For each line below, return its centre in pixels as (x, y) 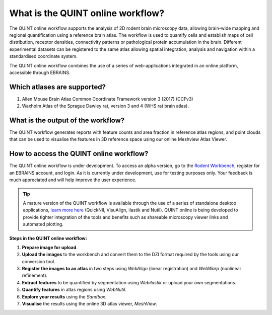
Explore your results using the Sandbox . (64, 296)
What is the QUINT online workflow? (87, 13)
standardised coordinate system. (43, 56)
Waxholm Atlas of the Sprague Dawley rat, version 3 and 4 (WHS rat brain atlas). (105, 106)
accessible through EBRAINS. (40, 72)
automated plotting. (43, 224)
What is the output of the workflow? (67, 120)
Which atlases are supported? (57, 87)
